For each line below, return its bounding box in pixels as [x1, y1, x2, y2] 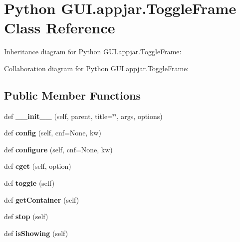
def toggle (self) [4, 178, 55, 188]
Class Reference [4, 17, 115, 38]
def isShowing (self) [4, 228, 68, 238]
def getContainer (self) [4, 194, 79, 205]
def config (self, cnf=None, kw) [4, 127, 101, 138]
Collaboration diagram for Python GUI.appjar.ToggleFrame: [4, 63, 189, 73]
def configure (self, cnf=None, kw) [4, 144, 113, 154]
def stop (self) [4, 211, 48, 222]
